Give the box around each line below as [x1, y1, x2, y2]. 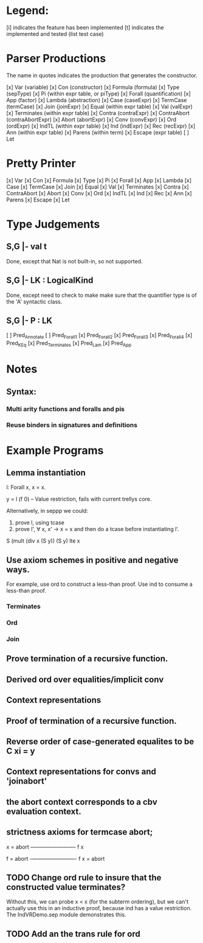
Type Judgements [6, 217, 100, 231]
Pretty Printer [6, 156, 76, 170]
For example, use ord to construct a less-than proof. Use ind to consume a [6, 580, 193, 588]
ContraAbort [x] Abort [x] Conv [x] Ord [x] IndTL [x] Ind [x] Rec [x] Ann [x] [6, 189, 193, 197]
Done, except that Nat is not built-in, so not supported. [6, 257, 143, 265]
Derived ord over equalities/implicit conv [6, 674, 164, 684]
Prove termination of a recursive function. [6, 653, 168, 664]
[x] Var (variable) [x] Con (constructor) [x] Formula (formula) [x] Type [6, 83, 180, 91]
